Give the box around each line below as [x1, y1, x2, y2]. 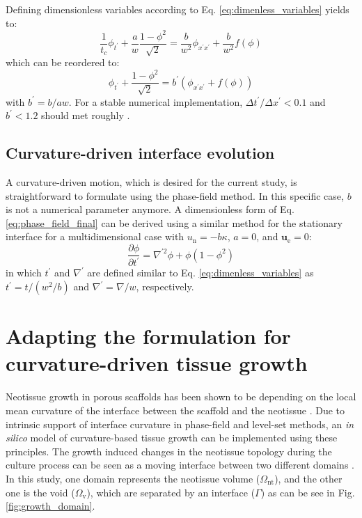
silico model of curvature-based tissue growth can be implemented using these [6, 430, 338, 445]
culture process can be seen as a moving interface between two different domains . [6, 457, 354, 472]
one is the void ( [6, 485, 75, 499]
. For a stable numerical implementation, [68, 94, 243, 109]
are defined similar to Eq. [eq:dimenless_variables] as [87, 265, 314, 280]
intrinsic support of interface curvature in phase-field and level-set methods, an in [6, 416, 354, 431]
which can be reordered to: [6, 55, 120, 70]
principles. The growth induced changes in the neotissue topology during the [6, 444, 332, 458]
